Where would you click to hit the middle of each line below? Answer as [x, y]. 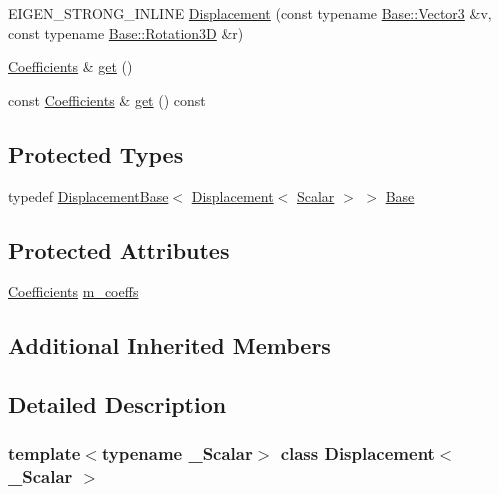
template [44, 453]
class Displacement [357, 453]
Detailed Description [117, 404]
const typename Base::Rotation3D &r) [126, 32]
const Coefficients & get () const [107, 99]
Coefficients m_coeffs [73, 291]
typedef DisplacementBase [88, 195]
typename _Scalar [177, 453]
